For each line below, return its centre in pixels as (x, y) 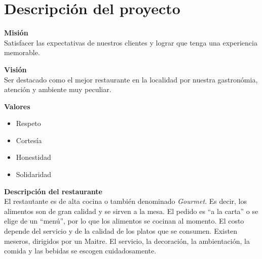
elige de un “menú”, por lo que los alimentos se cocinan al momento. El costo (124, 221)
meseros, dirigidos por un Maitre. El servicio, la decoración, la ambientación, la (127, 241)
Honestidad (33, 157)
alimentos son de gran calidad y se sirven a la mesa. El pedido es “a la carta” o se (131, 211)
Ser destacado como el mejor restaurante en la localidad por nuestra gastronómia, (131, 79)
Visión (15, 69)
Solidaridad (34, 174)
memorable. (22, 52)
